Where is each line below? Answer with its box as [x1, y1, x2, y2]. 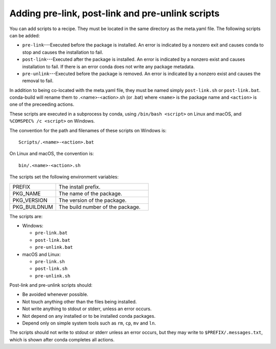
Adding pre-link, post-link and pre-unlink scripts [9, 8, 220, 19]
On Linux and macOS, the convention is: [9, 151, 94, 157]
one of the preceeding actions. [9, 101, 75, 107]
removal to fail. [22, 78, 54, 84]
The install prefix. [59, 183, 101, 190]
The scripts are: [9, 213, 43, 219]
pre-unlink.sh [35, 273, 71, 278]
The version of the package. [59, 197, 127, 204]
